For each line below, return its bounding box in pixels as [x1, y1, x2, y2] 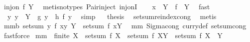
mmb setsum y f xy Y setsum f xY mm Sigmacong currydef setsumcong [3, 21, 247, 31]
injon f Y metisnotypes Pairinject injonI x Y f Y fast [3, 1, 210, 11]
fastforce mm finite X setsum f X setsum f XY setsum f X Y [3, 30, 223, 40]
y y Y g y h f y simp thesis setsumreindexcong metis [7, 11, 217, 21]
